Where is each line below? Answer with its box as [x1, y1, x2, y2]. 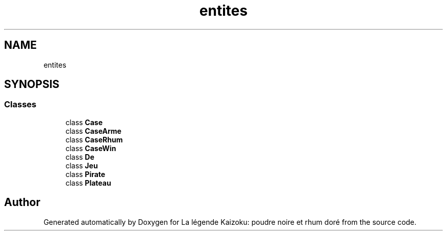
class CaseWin [65, 143, 116, 153]
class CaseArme [65, 126, 121, 135]
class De [65, 152, 94, 161]
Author [4, 196, 40, 209]
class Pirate [65, 169, 106, 179]
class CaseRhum [65, 135, 123, 144]
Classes [4, 99, 37, 110]
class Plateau [65, 178, 111, 187]
